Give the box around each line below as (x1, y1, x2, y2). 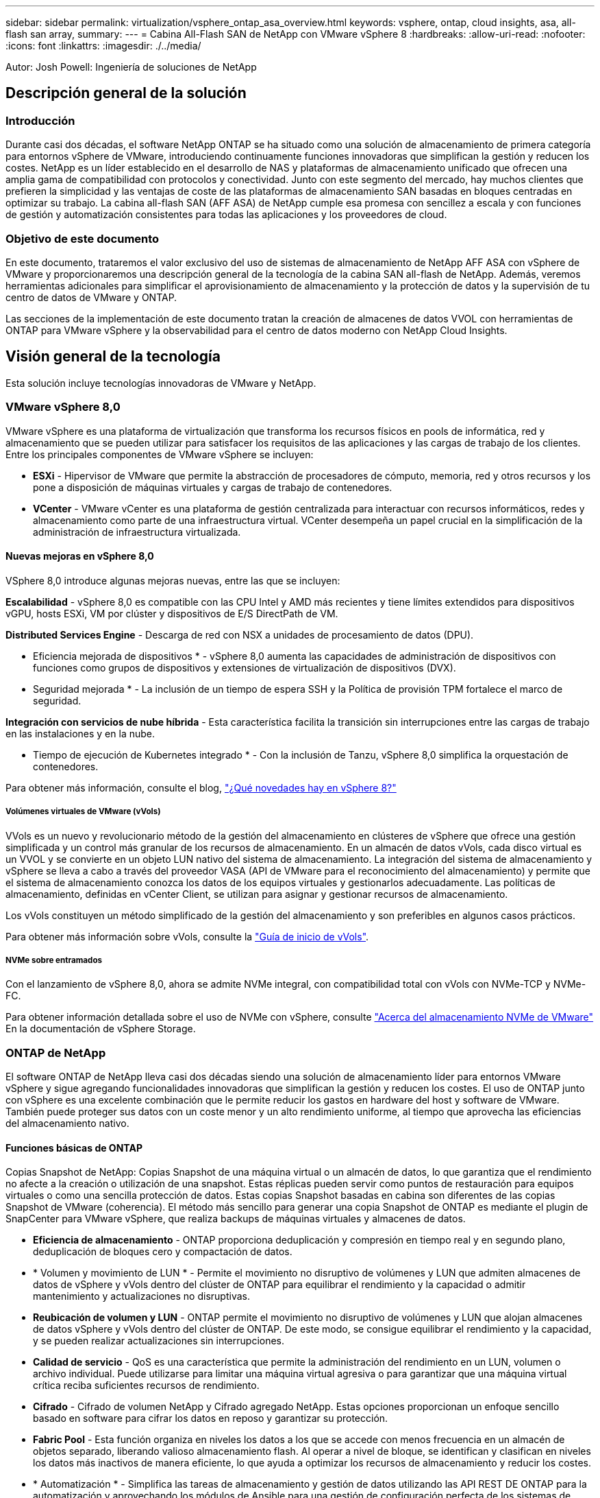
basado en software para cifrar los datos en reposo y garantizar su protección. (33, 1412, 388, 1425)
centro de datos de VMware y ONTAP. (5, 291, 177, 303)
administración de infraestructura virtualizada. (33, 525, 241, 538)
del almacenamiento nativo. (5, 1117, 129, 1130)
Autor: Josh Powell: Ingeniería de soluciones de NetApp (5, 61, 257, 73)
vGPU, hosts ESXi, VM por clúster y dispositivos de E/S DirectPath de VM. (5, 607, 338, 619)
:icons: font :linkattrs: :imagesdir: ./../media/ (5, 40, 201, 51)
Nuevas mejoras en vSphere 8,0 (5, 550, 154, 562)
